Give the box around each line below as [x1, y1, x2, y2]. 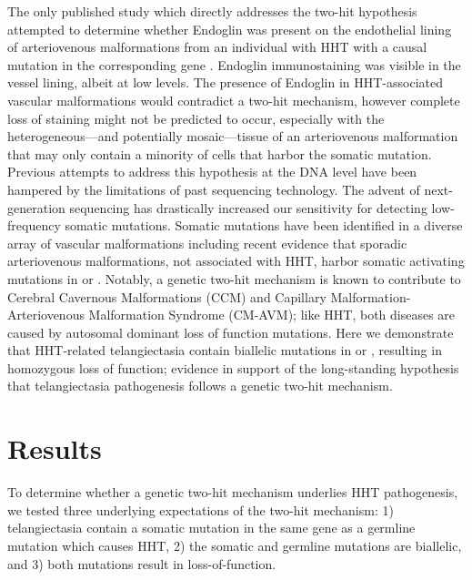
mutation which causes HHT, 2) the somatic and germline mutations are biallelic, [7, 535, 462, 555]
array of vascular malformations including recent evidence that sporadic [7, 233, 407, 252]
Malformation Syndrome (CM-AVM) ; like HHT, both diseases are [88, 305, 456, 324]
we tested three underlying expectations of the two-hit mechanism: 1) [7, 500, 394, 519]
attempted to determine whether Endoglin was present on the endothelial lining [7, 19, 452, 38]
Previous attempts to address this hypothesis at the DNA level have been [7, 162, 417, 181]
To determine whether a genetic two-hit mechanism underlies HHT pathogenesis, [7, 483, 458, 502]
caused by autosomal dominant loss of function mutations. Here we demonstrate [7, 322, 454, 341]
